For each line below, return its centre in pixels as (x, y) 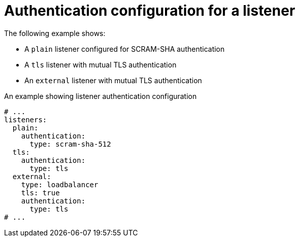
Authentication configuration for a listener (150, 11)
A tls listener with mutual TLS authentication (101, 64)
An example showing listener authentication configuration (101, 96)
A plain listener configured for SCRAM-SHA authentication (125, 49)
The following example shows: (55, 33)
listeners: (26, 119)
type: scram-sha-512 (70, 144)
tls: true (40, 193)
